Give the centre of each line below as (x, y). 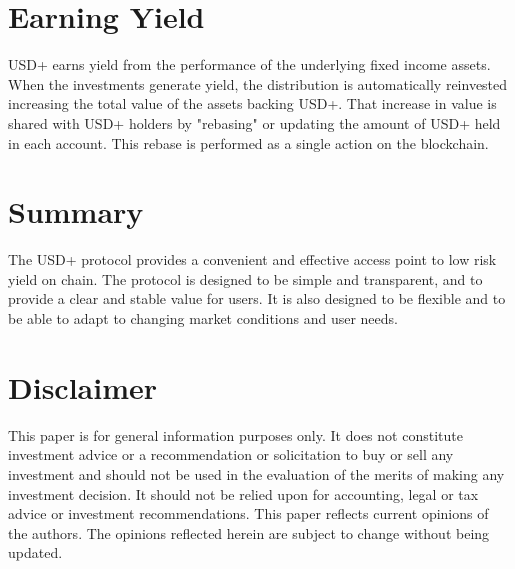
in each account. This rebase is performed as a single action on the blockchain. (248, 142)
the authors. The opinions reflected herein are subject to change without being (249, 532)
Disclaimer (83, 386)
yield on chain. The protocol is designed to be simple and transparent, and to (245, 278)
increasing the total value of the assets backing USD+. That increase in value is (252, 103)
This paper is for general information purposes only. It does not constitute (235, 434)
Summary (76, 211)
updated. (35, 552)
